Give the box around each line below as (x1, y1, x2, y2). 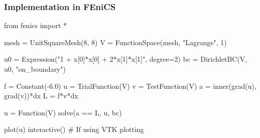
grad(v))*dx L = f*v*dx (4, 90, 78, 101)
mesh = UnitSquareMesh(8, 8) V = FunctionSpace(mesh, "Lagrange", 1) (4, 37, 227, 47)
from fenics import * (4, 20, 67, 31)
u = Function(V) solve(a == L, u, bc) (4, 107, 122, 117)
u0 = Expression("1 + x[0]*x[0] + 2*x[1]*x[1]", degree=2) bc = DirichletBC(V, (4, 54, 247, 64)
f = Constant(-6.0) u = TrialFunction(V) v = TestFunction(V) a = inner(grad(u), (4, 80, 256, 91)
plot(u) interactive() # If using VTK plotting (4, 124, 144, 134)
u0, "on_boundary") (4, 64, 66, 74)
